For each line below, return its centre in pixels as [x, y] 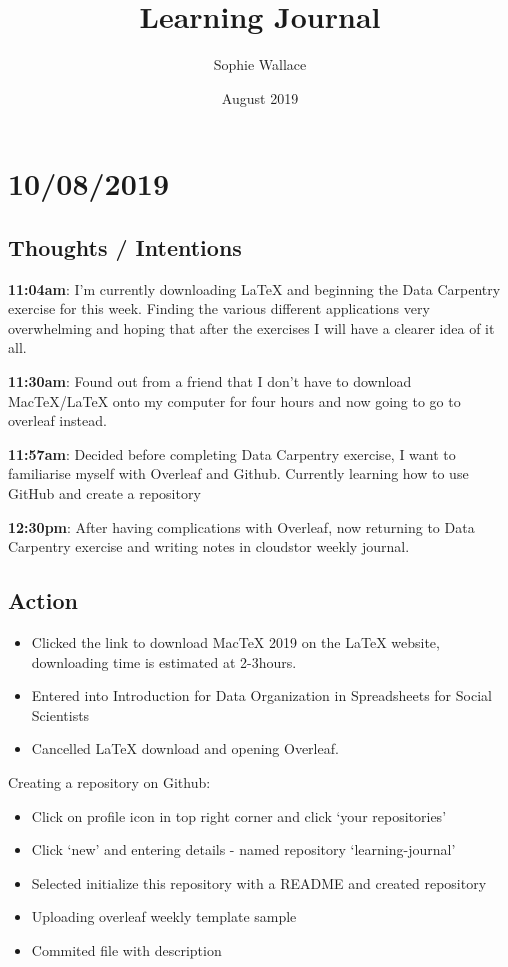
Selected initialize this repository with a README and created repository [259, 882]
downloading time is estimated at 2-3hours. [164, 661]
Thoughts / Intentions [125, 246]
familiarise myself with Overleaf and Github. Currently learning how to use [238, 473]
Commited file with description [126, 949]
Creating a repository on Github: [109, 782]
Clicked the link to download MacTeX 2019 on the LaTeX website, [235, 642]
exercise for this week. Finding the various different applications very [219, 308]
